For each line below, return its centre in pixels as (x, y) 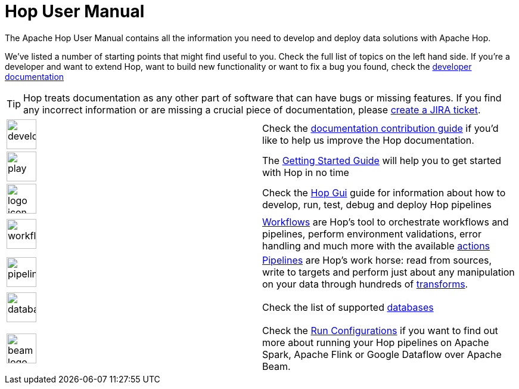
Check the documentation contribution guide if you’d (380, 128)
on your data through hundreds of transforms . (365, 284)
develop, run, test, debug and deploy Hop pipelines (377, 204)
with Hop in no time (306, 172)
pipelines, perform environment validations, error (372, 234)
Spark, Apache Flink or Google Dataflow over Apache (382, 354)
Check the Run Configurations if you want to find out (380, 330)
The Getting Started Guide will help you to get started (382, 160)
